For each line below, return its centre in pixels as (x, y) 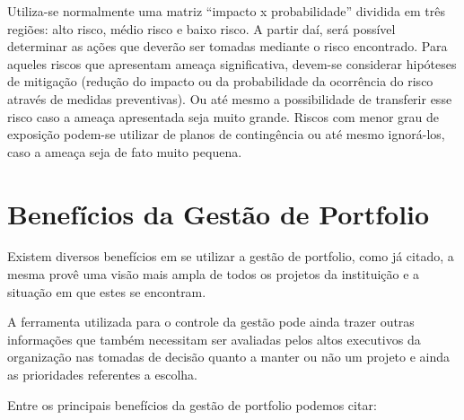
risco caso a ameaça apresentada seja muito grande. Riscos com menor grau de (223, 116)
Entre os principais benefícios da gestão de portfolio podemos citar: (192, 404)
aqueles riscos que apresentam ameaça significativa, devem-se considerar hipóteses (232, 63)
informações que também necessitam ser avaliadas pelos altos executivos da (214, 339)
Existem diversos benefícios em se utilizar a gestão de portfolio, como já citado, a (231, 256)
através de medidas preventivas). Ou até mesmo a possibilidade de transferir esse (230, 98)
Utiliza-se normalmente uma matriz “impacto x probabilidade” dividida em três (226, 11)
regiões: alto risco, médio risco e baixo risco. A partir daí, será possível (201, 28)
